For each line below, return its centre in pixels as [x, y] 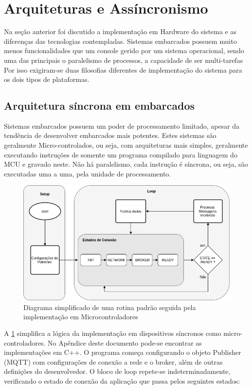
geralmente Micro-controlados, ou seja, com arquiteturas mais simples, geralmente [126, 145]
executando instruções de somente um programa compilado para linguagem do [121, 154]
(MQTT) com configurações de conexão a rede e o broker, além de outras [113, 361]
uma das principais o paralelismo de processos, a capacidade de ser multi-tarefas [124, 60]
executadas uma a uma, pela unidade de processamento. [88, 173]
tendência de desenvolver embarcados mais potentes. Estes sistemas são [110, 135]
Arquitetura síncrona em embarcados [99, 106]
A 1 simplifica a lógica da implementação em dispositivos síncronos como [113, 333]
